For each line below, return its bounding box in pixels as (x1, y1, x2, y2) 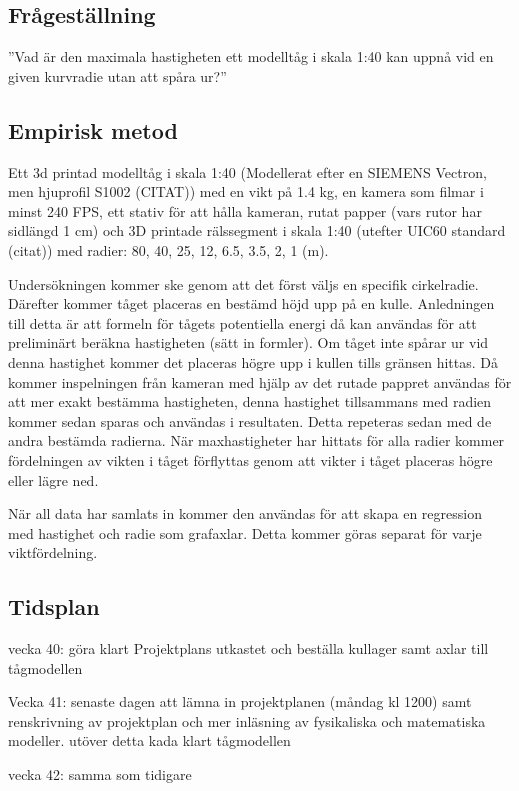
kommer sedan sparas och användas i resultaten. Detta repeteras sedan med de (8, 410, 492, 431)
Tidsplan (8, 591, 100, 622)
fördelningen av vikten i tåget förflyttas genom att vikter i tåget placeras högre (8, 449, 493, 470)
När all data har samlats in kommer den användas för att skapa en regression (8, 503, 482, 524)
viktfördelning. (8, 542, 98, 563)
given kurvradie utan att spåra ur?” (8, 65, 227, 86)
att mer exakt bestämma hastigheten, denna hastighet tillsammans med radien (8, 391, 492, 412)
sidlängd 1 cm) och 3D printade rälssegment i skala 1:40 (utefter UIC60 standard (8, 220, 506, 241)
